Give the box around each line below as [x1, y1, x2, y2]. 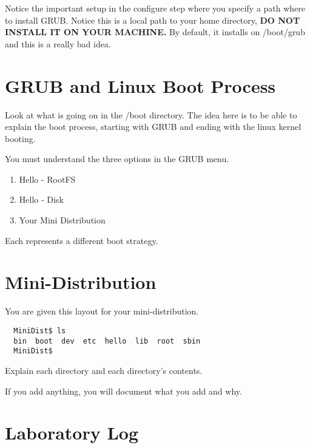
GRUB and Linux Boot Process [5, 73, 276, 98]
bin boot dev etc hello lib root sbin [13, 336, 201, 345]
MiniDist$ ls [13, 326, 66, 335]
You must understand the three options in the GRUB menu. [5, 152, 229, 165]
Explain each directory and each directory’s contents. [5, 364, 203, 376]
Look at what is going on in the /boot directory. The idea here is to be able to [5, 108, 297, 121]
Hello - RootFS [19, 172, 76, 185]
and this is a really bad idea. [5, 37, 111, 50]
